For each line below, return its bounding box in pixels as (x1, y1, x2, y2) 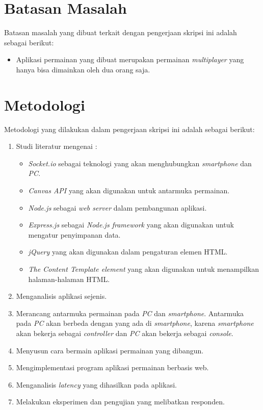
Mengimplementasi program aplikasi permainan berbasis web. (16, 362, 209, 373)
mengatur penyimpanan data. (28, 229, 121, 240)
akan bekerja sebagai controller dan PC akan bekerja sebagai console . (16, 327, 233, 338)
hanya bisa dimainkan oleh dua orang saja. (16, 64, 150, 74)
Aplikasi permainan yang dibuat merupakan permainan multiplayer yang (16, 54, 244, 65)
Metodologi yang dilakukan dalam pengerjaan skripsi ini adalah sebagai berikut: (4, 123, 255, 134)
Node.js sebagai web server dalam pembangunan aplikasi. (28, 202, 207, 213)
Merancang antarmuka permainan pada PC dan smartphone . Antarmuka (16, 307, 244, 318)
